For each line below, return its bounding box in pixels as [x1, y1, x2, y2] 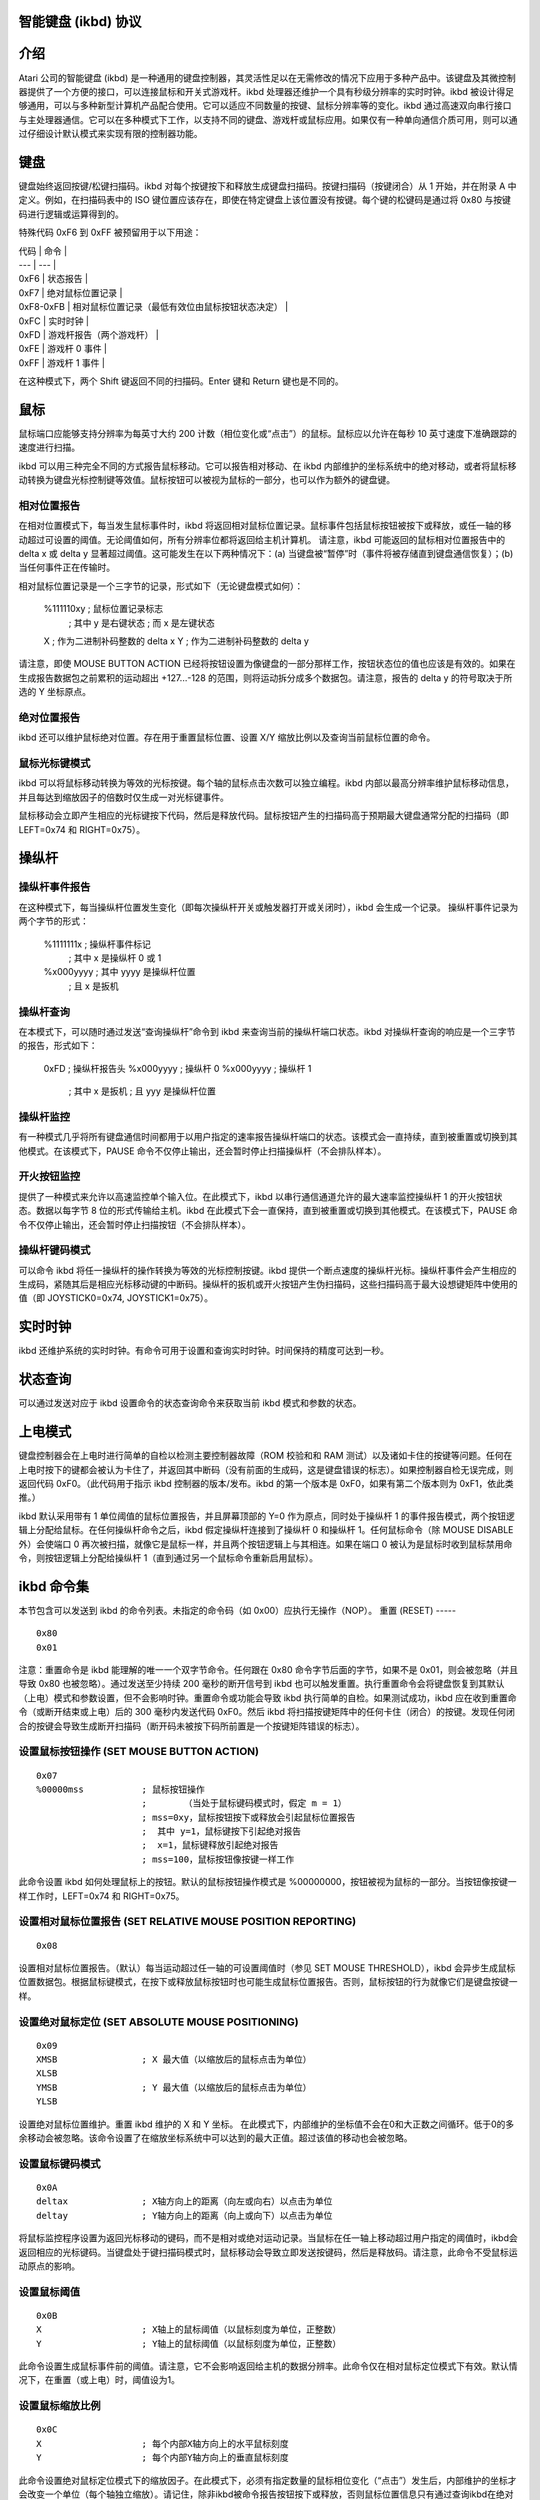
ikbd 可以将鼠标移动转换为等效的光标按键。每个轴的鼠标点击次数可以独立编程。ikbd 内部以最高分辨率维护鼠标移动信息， [18, 777, 515, 789]
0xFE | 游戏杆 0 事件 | [18, 343, 107, 355]
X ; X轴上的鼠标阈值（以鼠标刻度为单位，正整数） [36, 2324, 342, 2335]
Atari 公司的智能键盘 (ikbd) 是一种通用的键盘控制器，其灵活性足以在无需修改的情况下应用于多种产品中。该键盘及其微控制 [18, 71, 516, 84]
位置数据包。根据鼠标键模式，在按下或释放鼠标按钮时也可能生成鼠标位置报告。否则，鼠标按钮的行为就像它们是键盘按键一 [18, 1976, 518, 1988]
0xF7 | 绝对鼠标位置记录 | [18, 286, 123, 299]
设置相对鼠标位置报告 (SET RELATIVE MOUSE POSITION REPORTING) [18, 1915, 357, 1929]
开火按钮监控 [18, 1170, 81, 1184]
